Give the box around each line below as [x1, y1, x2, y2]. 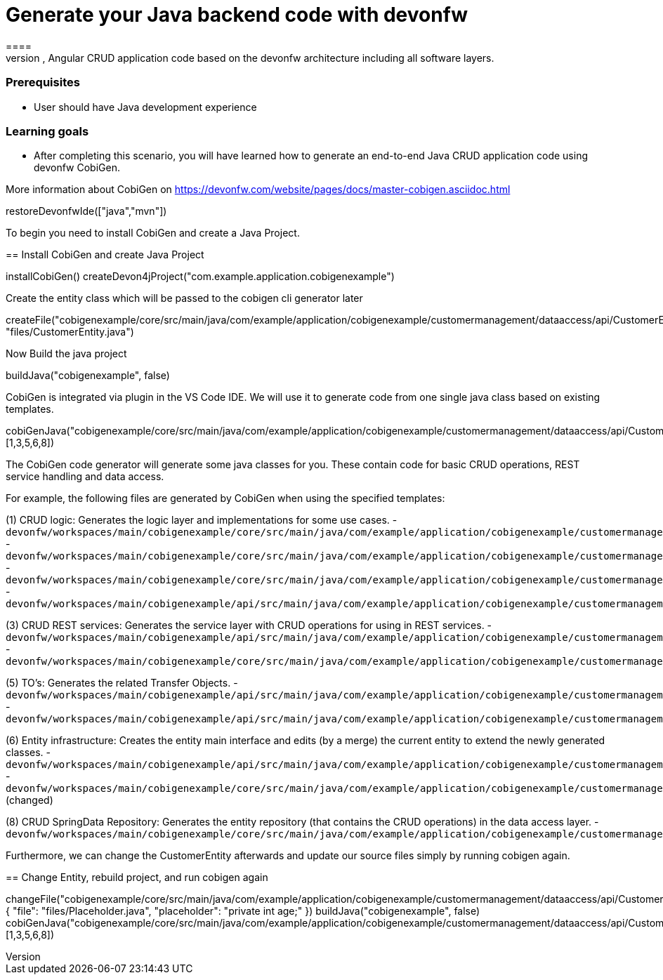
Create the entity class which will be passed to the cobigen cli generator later [6, 292, 363, 305]
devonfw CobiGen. [34, 161, 120, 174]
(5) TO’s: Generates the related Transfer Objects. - [6, 677, 238, 689]
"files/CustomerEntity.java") [6, 326, 134, 338]
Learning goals [6, 124, 89, 138]
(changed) [6, 794, 53, 807]
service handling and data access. [6, 470, 164, 483]
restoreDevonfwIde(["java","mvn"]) [6, 205, 167, 218]
